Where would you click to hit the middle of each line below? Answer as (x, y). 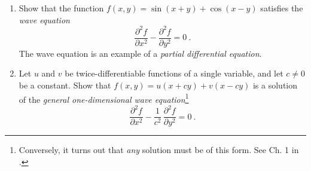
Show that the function (61, 8)
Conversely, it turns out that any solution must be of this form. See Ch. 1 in (159, 150)
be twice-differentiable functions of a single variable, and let (174, 73)
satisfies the (282, 8)
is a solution (275, 85)
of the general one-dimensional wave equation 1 (104, 98)
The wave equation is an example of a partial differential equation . (140, 53)
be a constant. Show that (65, 85)
